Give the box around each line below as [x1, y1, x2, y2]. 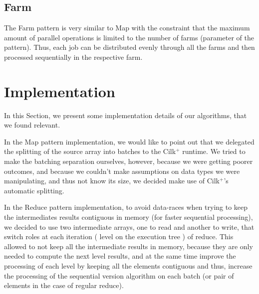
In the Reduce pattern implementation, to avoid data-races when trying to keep [4, 202, 248, 212]
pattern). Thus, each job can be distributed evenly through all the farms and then [4, 42, 255, 52]
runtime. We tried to [182, 146, 246, 156]
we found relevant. [4, 120, 60, 130]
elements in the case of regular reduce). [4, 280, 124, 291]
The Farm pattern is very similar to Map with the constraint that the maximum [4, 22, 250, 33]
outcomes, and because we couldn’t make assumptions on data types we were [4, 165, 240, 176]
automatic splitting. [4, 185, 64, 195]
